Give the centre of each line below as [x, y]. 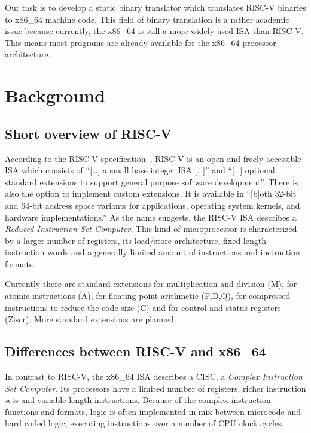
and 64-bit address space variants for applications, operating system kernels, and [153, 205]
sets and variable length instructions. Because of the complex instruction [138, 400]
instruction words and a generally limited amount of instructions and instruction [153, 252]
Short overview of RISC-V [88, 133]
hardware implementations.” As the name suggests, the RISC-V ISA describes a [151, 217]
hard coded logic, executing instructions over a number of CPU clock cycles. [144, 423]
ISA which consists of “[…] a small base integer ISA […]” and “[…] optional [140, 170]
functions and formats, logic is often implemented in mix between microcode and [153, 411]
